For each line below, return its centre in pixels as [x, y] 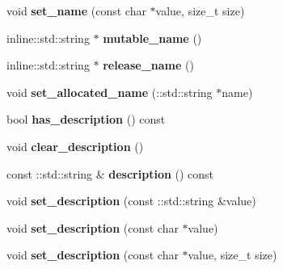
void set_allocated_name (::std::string [110, 92]
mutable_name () [152, 38]
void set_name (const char [76, 11]
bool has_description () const [86, 119]
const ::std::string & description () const [110, 173]
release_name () [148, 65]
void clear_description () [75, 146]
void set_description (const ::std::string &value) [131, 201]
